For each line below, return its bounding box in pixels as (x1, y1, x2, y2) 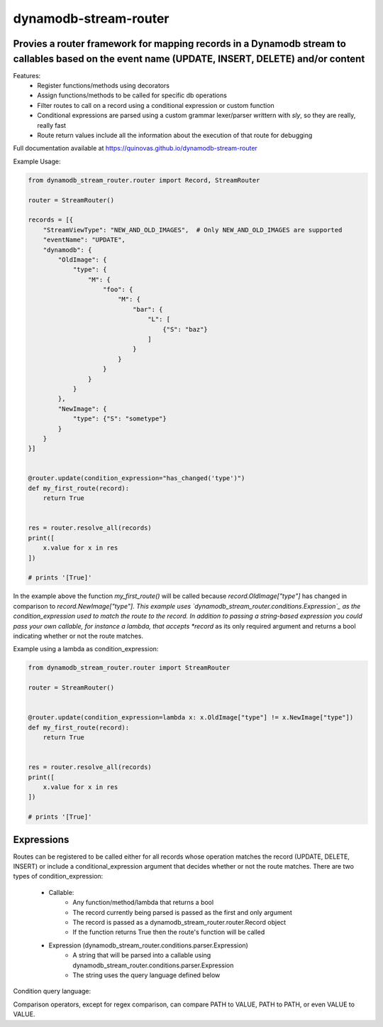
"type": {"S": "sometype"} (72, 415, 167, 423)
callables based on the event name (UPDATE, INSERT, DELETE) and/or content (13, 53, 365, 65)
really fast (37, 121, 67, 129)
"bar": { (132, 305, 163, 313)
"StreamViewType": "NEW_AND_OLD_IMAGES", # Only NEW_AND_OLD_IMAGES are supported (43, 226, 343, 234)
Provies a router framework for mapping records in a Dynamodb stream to (13, 38, 347, 50)
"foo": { (103, 286, 133, 294)
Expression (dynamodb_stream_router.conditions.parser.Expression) (48, 941, 248, 950)
